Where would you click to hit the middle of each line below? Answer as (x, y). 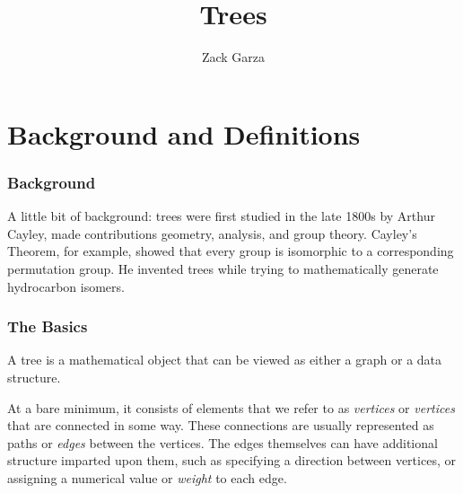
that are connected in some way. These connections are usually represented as (221, 425)
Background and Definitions (184, 133)
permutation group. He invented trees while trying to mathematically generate (223, 268)
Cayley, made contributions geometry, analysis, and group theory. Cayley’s (212, 233)
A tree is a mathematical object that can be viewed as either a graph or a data (225, 360)
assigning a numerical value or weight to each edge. (147, 477)
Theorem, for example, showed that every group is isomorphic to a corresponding (231, 251)
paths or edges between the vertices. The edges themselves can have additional (223, 442)
